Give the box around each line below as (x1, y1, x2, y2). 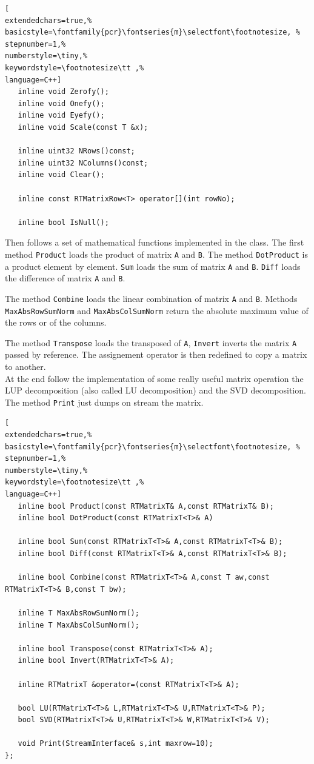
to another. (5, 360, 46, 372)
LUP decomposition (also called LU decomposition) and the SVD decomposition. (5, 384, 306, 397)
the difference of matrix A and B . (5, 272, 125, 284)
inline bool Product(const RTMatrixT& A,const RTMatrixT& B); (18, 501, 274, 511)
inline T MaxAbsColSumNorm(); (18, 620, 139, 629)
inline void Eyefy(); (18, 111, 105, 120)
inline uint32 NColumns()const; (18, 158, 149, 167)
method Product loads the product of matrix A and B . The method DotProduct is (5, 247, 308, 260)
